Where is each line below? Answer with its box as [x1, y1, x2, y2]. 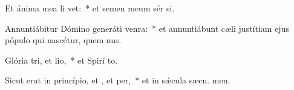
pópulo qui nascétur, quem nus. [5, 34, 122, 46]
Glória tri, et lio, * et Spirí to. [5, 53, 118, 66]
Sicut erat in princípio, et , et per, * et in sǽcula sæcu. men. [5, 74, 230, 86]
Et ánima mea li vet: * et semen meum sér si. [5, 2, 175, 14]
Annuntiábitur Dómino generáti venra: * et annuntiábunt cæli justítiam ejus [5, 22, 289, 34]
